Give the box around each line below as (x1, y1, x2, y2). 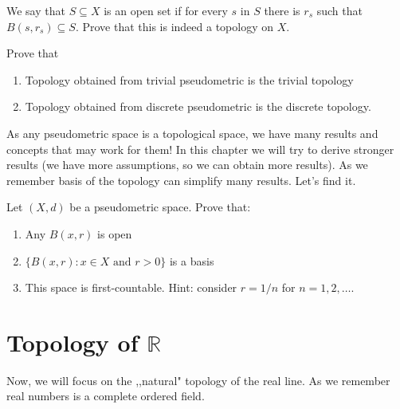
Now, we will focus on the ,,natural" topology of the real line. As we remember (6, 372, 390, 388)
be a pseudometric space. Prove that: (69, 199, 251, 215)
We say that (6, 2, 65, 18)
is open (97, 225, 132, 242)
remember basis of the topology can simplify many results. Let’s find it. (6, 171, 356, 188)
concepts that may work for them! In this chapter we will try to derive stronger (6, 140, 394, 157)
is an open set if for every (104, 2, 228, 18)
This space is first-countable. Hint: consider (25, 279, 237, 296)
